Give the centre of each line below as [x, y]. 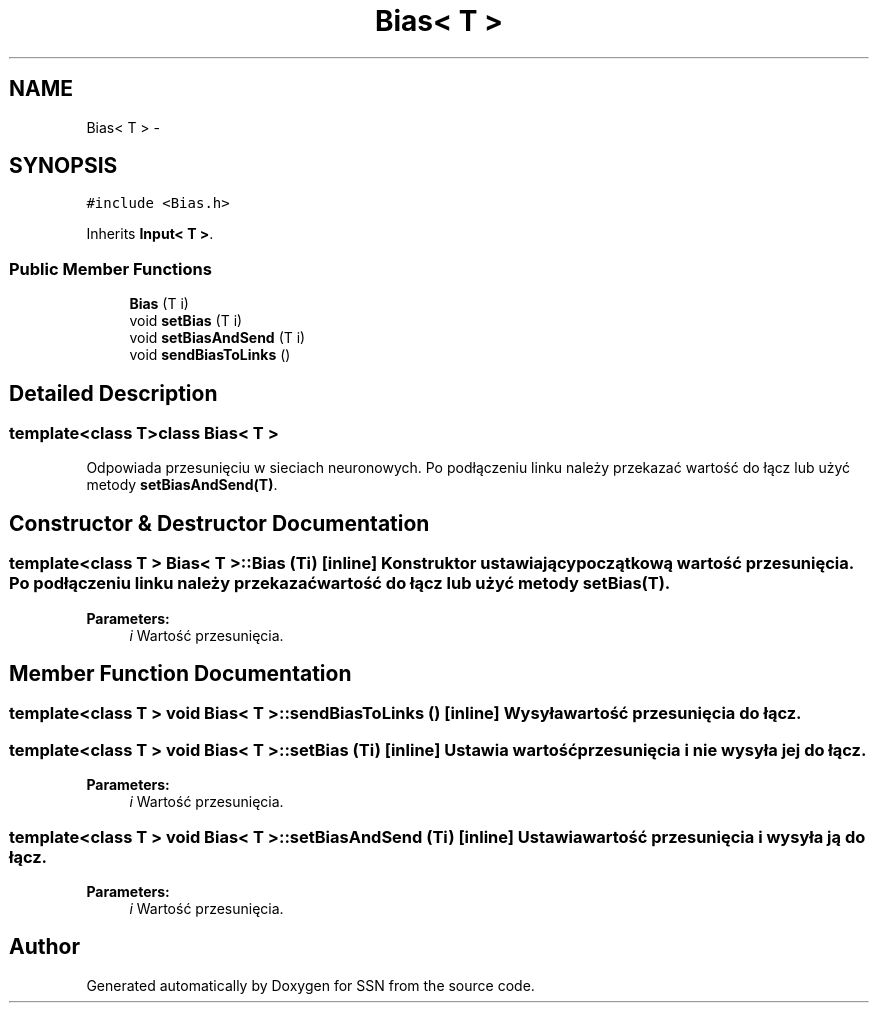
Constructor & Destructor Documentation [219, 523]
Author [44, 947]
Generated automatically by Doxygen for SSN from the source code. [310, 985]
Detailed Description [113, 393]
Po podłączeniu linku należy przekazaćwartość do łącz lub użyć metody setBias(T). [340, 583]
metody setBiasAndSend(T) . [182, 485]
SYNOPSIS [63, 166]
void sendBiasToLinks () [210, 355]
